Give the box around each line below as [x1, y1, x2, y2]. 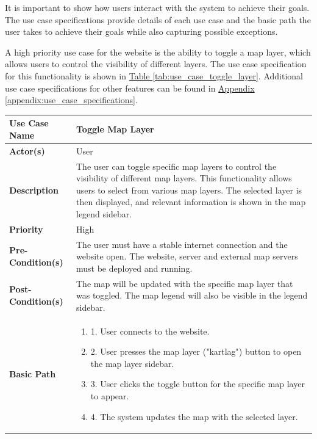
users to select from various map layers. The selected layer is [76, 183, 302, 196]
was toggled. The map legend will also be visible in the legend [76, 289, 308, 302]
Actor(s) [9, 144, 45, 157]
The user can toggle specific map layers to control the [76, 159, 277, 172]
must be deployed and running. [76, 261, 193, 274]
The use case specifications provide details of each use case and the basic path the [5, 13, 311, 26]
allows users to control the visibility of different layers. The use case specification [5, 57, 307, 70]
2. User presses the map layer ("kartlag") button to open [90, 345, 302, 358]
